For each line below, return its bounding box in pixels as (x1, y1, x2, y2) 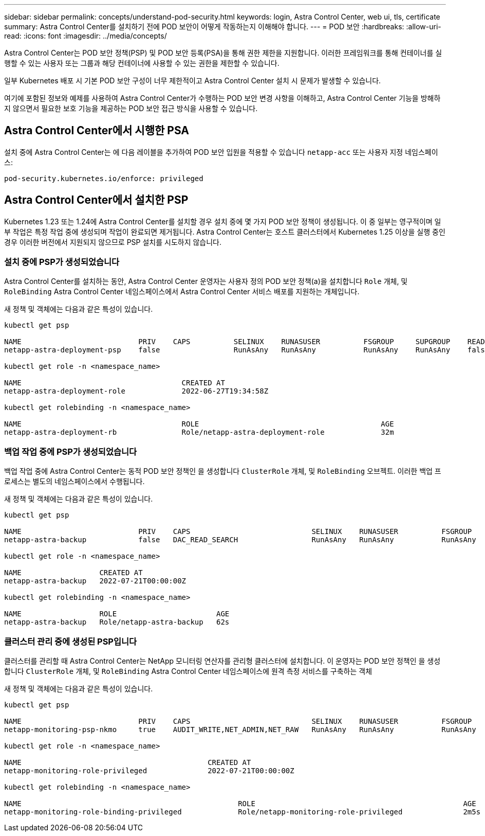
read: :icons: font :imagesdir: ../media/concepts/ (4, 31, 167, 40)
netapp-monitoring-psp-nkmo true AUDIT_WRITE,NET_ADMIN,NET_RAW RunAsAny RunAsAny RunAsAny (4, 725, 476, 734)
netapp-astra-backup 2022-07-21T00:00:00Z (4, 577, 186, 585)
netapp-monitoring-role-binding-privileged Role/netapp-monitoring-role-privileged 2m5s (4, 807, 481, 816)
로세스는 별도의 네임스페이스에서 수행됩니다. (4, 477, 145, 486)
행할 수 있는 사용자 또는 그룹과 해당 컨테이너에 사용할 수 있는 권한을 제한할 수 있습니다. (4, 59, 279, 67)
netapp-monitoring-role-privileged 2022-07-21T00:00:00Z (4, 766, 294, 775)
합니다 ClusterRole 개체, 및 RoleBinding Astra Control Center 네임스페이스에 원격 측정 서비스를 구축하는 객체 (4, 666, 372, 675)
